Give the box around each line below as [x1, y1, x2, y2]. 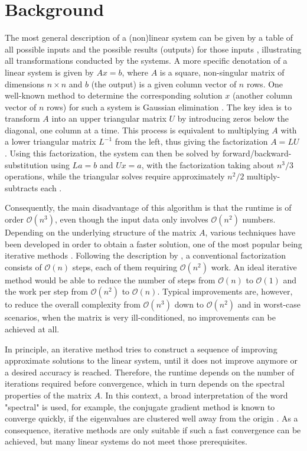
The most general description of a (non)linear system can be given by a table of [5, 31, 293, 44]
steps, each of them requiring [72, 260, 178, 273]
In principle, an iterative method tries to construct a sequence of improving [5, 342, 277, 355]
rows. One [246, 77, 283, 90]
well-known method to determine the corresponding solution [5, 89, 223, 102]
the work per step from [5, 285, 88, 298]
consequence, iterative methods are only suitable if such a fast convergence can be [5, 423, 301, 436]
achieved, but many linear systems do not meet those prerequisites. [5, 435, 247, 447]
